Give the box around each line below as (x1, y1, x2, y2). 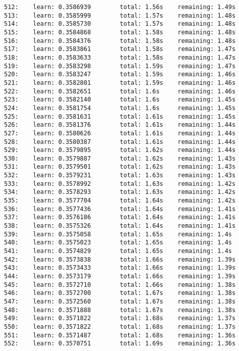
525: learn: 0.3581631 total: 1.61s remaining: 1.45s (4, 113, 236, 120)
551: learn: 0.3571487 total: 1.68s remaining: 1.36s (4, 331, 236, 339)
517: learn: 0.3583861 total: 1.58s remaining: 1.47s (4, 45, 236, 53)
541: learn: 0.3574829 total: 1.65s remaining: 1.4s (4, 247, 232, 255)
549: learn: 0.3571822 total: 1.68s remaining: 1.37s (4, 315, 236, 322)
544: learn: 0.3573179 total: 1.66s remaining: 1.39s (4, 273, 236, 280)
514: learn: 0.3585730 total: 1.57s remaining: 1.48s (4, 20, 236, 28)
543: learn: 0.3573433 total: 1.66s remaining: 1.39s (4, 264, 236, 272)
